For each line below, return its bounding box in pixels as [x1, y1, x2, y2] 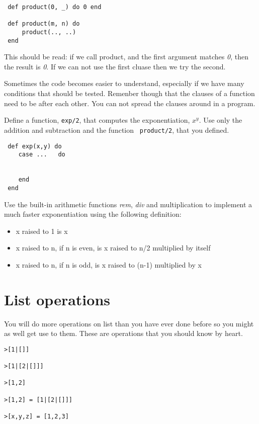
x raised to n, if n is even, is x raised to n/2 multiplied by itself [16, 242, 211, 253]
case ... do [18, 151, 65, 158]
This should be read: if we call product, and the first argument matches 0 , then [4, 51, 248, 62]
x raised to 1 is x [16, 225, 68, 236]
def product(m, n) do [8, 20, 80, 28]
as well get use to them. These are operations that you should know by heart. [4, 328, 243, 338]
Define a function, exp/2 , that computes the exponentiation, [4, 115, 190, 125]
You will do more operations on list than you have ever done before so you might [4, 318, 254, 328]
